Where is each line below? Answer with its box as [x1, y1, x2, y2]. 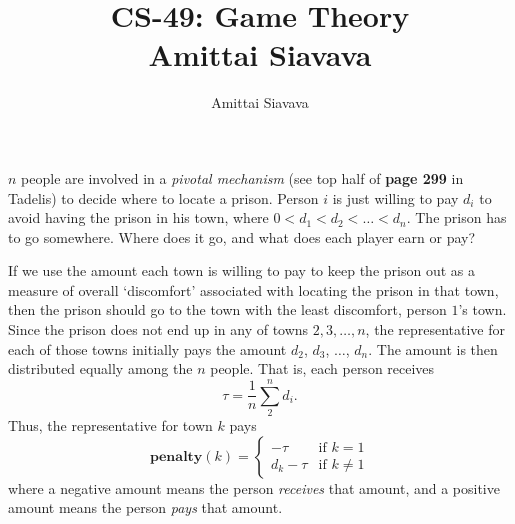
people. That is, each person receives [210, 358, 435, 379]
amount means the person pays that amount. [8, 497, 283, 518]
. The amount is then [368, 338, 498, 359]
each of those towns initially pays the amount [8, 338, 287, 359]
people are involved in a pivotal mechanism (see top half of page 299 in [21, 167, 464, 188]
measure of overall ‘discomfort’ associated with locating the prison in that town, [8, 279, 499, 300]
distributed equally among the [8, 358, 193, 379]
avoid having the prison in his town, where [8, 207, 269, 228]
